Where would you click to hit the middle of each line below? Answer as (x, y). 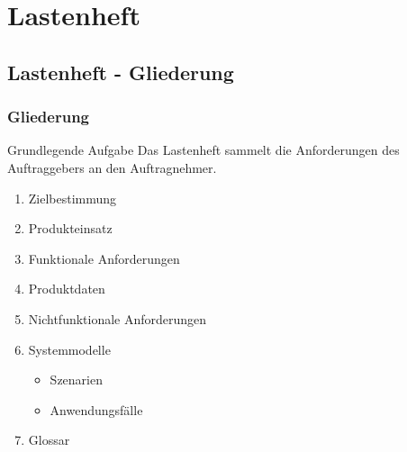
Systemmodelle (69, 349)
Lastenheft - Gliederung (121, 72)
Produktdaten (67, 289)
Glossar (49, 440)
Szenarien (76, 380)
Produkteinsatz (70, 228)
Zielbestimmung (72, 198)
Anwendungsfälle (96, 409)
